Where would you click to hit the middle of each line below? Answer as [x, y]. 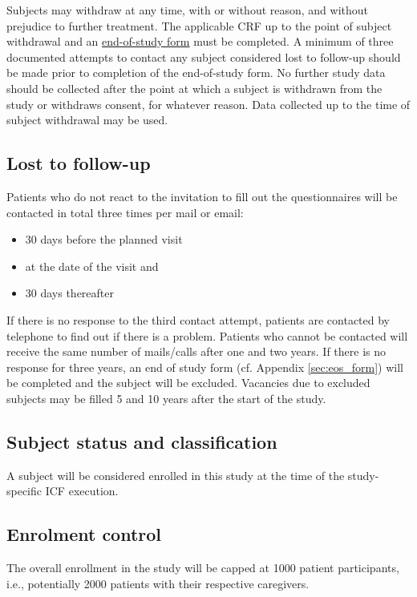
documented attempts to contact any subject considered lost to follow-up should [204, 56]
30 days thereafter [70, 293]
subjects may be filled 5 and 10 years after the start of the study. [166, 398]
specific [24, 491]
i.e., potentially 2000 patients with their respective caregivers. [158, 583]
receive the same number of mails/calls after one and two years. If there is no [196, 351]
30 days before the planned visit [104, 239]
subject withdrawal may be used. [87, 120]
